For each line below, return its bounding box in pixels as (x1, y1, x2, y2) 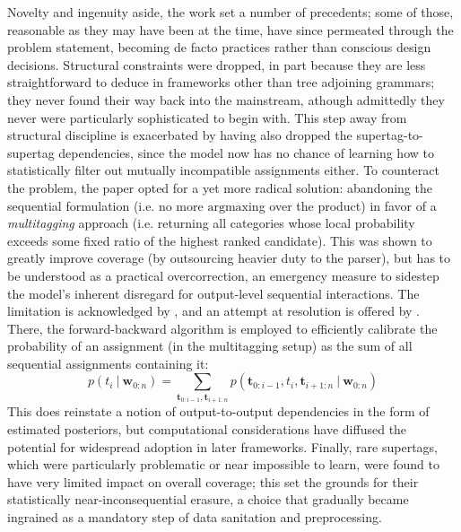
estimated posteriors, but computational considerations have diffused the (7, 420, 407, 439)
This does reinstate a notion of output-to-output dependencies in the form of (7, 402, 430, 421)
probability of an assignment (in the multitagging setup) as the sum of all (7, 336, 413, 355)
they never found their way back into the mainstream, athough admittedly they (7, 90, 445, 109)
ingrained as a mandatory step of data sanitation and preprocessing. (7, 508, 382, 526)
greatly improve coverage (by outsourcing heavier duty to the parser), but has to (7, 249, 451, 267)
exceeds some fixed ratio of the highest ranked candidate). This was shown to (7, 231, 432, 249)
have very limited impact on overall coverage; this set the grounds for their (7, 472, 419, 491)
